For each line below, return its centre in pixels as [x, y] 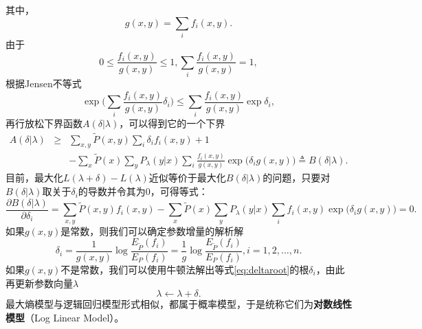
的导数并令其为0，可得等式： [143, 191]
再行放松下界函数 [44, 123]
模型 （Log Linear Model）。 [65, 317]
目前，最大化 [34, 178]
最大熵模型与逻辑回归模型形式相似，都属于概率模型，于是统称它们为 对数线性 [179, 304]
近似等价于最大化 [187, 178]
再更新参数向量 [39, 283]
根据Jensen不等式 [44, 83]
